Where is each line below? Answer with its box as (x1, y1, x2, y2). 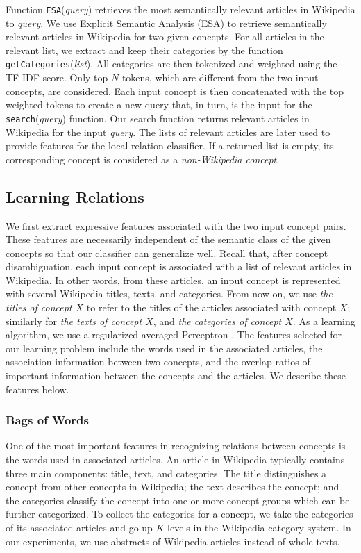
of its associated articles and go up (6, 520, 153, 535)
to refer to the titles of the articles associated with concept (86, 300, 337, 315)
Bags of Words (6, 411, 89, 429)
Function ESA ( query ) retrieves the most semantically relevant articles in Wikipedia (6, 2, 355, 16)
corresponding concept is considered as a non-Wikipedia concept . (6, 151, 280, 166)
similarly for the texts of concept (6, 313, 142, 328)
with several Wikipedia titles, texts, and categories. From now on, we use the (6, 286, 333, 301)
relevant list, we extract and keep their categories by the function (6, 42, 283, 57)
